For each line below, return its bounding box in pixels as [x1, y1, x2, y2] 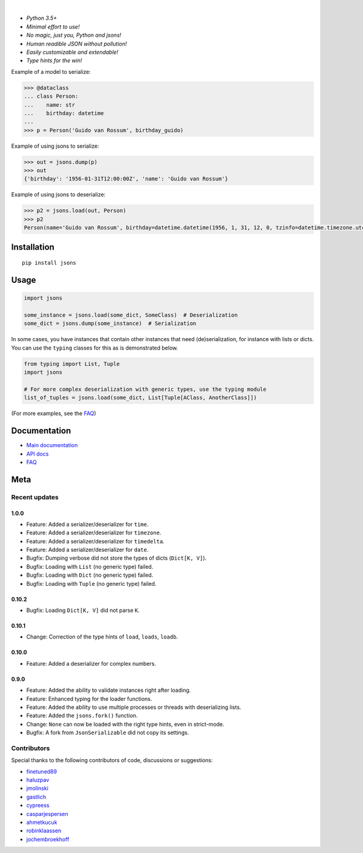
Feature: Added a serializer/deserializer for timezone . [26, 529, 162, 536]
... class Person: [24, 93, 79, 100]
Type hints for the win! [26, 57, 82, 64]
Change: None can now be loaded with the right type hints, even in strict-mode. [26, 720, 225, 728]
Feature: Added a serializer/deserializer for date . [26, 546, 149, 554]
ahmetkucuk [26, 818, 57, 826]
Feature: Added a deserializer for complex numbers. [26, 660, 157, 667]
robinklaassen [26, 827, 62, 834]
